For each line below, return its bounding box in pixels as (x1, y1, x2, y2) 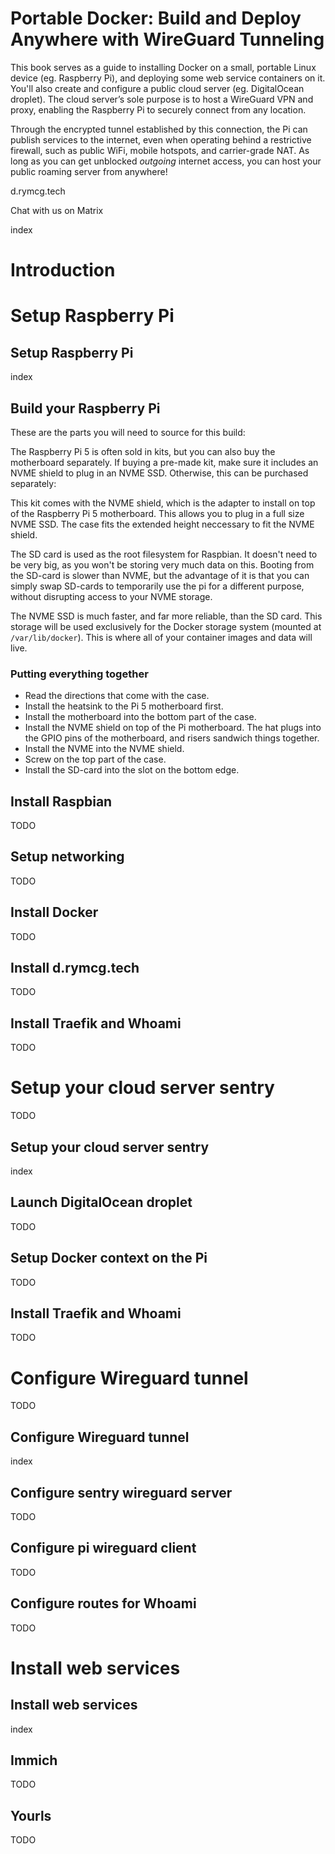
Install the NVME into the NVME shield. (24, 743, 185, 755)
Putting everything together (10, 667, 149, 681)
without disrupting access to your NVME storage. (10, 590, 213, 602)
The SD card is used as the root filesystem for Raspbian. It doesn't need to (10, 548, 318, 560)
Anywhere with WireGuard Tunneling (10, 28, 325, 51)
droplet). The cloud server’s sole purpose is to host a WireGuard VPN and (10, 93, 314, 105)
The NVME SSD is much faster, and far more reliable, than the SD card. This (10, 610, 323, 622)
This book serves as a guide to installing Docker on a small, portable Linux (10, 61, 317, 73)
